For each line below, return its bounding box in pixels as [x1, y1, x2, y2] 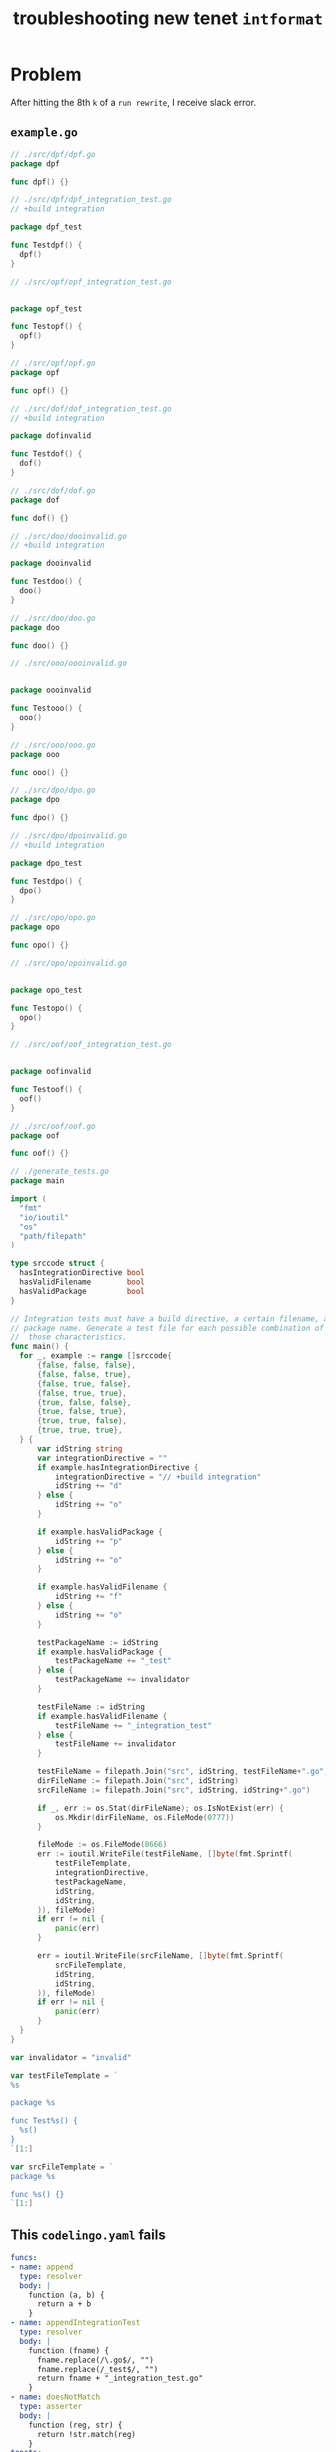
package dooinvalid [10, 558, 92, 569]
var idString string [36, 1443, 123, 1454]
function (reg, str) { [28, 2420, 123, 2430]
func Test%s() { [10, 2116, 78, 2126]
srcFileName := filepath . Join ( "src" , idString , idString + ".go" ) [36, 1785, 311, 1795]
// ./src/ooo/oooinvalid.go [10, 658, 128, 669]
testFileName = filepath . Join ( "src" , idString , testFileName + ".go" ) [36, 1767, 329, 1777]
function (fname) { [28, 2345, 110, 2356]
